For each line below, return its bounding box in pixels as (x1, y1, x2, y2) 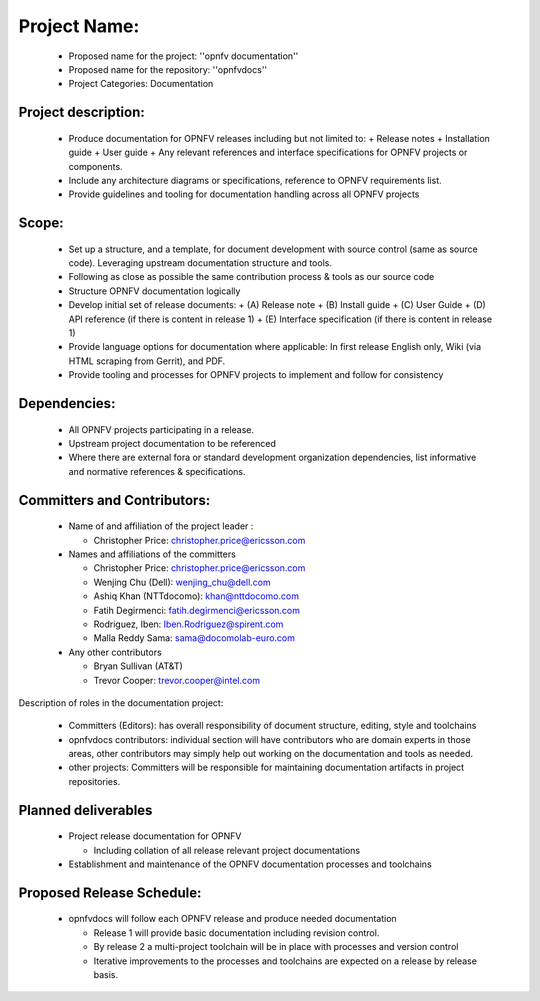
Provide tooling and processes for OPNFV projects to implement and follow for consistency (68, 369, 444, 381)
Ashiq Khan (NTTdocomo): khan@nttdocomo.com (93, 590, 300, 602)
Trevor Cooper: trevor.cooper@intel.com (93, 674, 260, 686)
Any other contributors (68, 646, 162, 658)
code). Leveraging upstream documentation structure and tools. (68, 257, 332, 269)
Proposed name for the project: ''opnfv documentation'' (68, 50, 299, 62)
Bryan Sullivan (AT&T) (93, 660, 184, 672)
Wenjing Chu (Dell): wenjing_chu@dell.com (93, 576, 271, 588)
